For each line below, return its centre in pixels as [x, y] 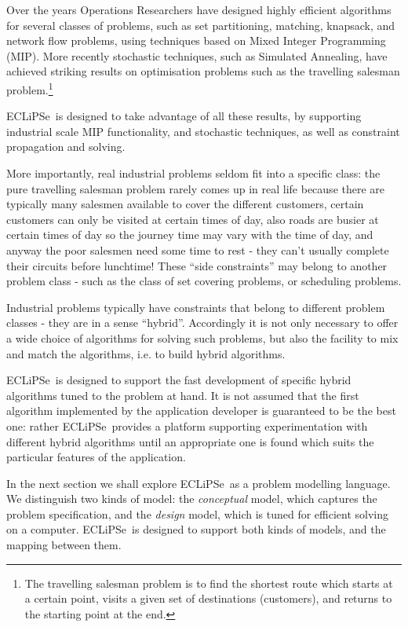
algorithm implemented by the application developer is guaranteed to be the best [201, 411]
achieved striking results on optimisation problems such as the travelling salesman [203, 71]
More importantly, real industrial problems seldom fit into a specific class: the [193, 173]
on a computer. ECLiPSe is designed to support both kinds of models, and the [196, 529]
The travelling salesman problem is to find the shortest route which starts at [209, 583]
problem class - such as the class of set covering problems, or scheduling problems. [204, 281]
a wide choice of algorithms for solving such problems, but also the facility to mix [202, 337]
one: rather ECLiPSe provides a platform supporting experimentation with [187, 425]
